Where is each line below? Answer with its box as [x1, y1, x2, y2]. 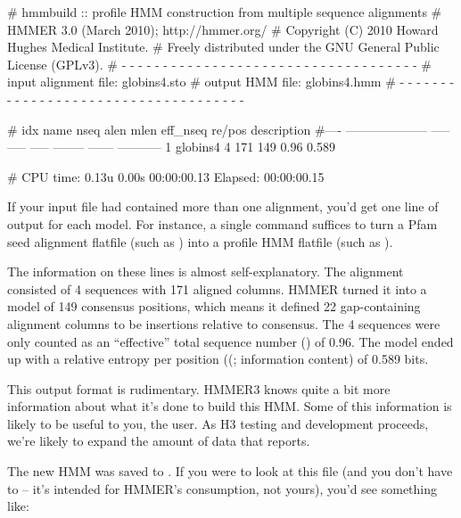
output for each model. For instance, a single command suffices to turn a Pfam [7, 214, 438, 233]
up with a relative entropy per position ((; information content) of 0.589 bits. [7, 349, 429, 368]
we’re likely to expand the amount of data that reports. [7, 432, 310, 450]
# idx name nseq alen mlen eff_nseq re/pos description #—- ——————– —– [7, 119, 450, 138]
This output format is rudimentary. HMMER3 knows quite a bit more [7, 379, 391, 398]
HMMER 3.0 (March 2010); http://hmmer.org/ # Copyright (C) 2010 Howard [7, 20, 439, 38]
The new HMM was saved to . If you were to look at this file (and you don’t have [7, 462, 453, 481]
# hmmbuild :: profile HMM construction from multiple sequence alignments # [7, 3, 442, 21]
